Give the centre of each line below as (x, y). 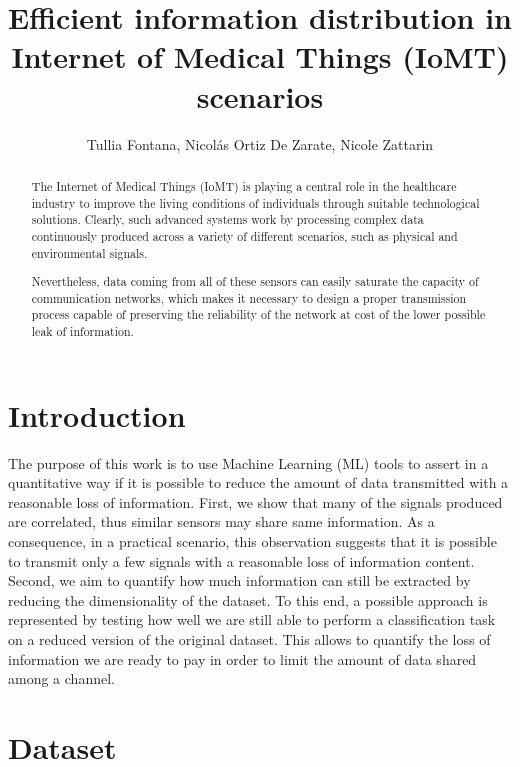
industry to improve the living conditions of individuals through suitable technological (255, 202)
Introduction (97, 414)
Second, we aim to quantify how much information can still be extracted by (239, 580)
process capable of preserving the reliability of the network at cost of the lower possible (258, 314)
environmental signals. (89, 252)
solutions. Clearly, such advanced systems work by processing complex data (227, 219)
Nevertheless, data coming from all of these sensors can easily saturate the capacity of (255, 281)
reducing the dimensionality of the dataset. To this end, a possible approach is (248, 599)
